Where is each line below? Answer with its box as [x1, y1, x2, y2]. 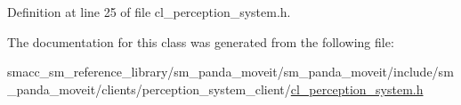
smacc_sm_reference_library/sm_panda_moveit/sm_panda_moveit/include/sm [7, 62, 454, 81]
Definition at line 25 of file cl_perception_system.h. [7, 3, 291, 20]
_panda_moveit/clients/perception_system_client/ [7, 79, 291, 98]
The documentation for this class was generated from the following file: [7, 32, 394, 51]
